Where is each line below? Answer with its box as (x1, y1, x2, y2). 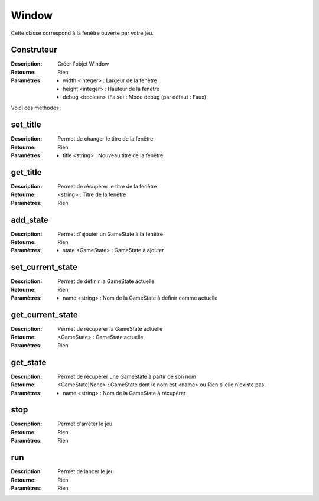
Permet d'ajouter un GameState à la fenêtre (57, 230, 164, 238)
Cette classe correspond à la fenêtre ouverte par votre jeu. (11, 30, 154, 37)
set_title (11, 120, 41, 130)
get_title (11, 167, 42, 177)
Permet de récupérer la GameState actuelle (57, 326, 163, 333)
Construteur (11, 45, 57, 55)
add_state (11, 214, 48, 225)
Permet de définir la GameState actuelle (57, 278, 155, 285)
